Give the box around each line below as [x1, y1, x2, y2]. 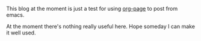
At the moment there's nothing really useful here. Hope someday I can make [6, 23, 196, 30]
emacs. [6, 11, 25, 18]
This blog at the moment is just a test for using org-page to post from [6, 5, 178, 12]
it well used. [6, 29, 36, 36]
